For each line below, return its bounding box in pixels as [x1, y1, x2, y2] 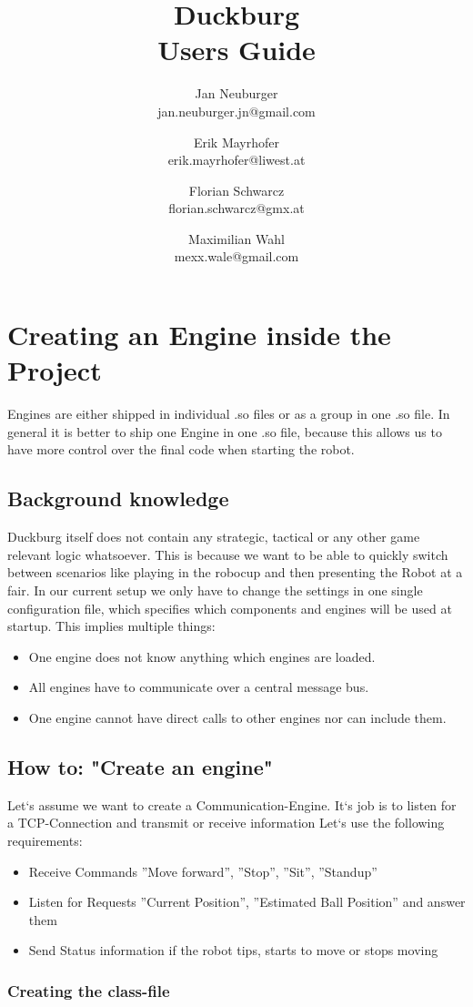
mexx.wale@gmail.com [174, 247, 299, 266]
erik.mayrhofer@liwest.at [167, 150, 306, 169]
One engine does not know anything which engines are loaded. [28, 646, 376, 666]
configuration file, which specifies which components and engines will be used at [7, 598, 452, 617]
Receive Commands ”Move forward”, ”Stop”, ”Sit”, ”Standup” [28, 861, 377, 880]
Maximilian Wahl [188, 229, 285, 248]
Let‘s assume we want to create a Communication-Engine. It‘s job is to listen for [7, 795, 457, 814]
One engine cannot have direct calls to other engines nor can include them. [28, 707, 447, 727]
